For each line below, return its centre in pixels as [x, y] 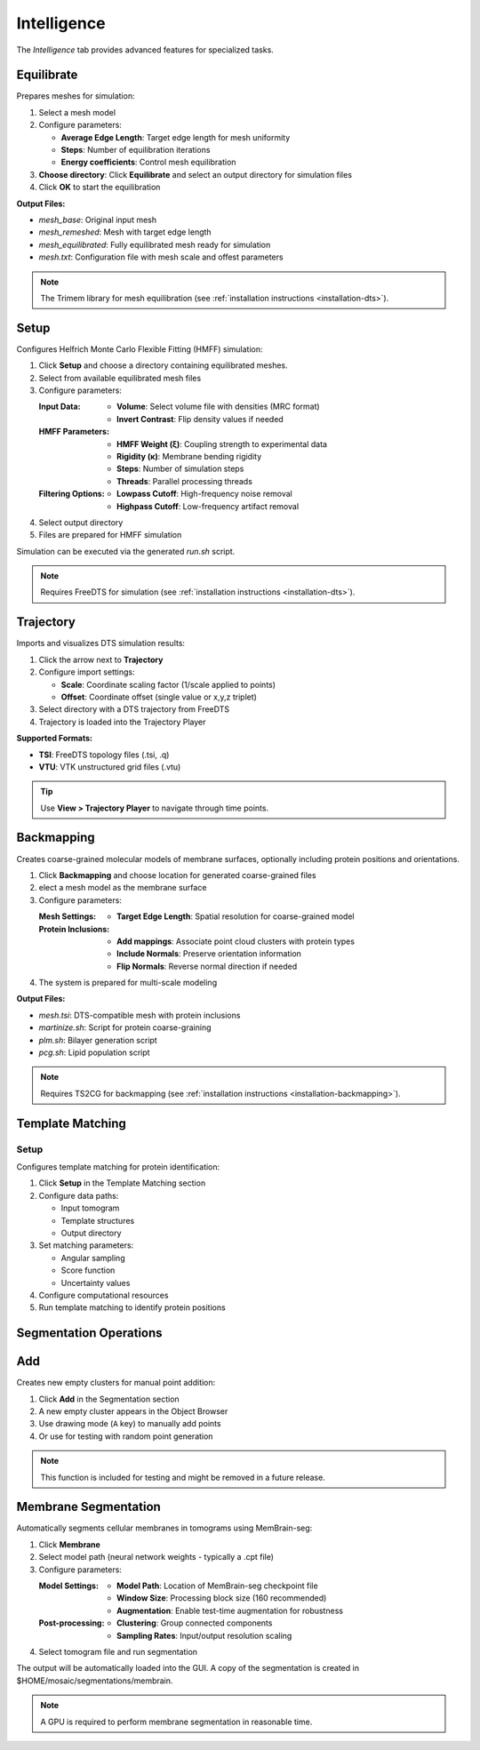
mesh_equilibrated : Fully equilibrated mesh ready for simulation [155, 244]
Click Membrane [70, 1544]
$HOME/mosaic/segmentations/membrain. [95, 1681]
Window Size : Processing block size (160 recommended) [222, 1598]
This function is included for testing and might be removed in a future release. [183, 1477]
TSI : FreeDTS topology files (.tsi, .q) [104, 755]
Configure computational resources [104, 1295]
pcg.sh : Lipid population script [94, 1052]
